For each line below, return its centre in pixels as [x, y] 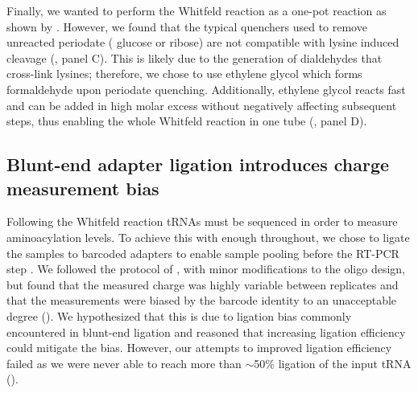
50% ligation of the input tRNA [333, 363]
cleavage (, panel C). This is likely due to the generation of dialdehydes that [195, 57]
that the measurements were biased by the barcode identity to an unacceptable [202, 300]
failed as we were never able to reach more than [124, 363]
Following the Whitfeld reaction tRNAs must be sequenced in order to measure [202, 221]
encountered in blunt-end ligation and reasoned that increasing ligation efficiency [206, 332]
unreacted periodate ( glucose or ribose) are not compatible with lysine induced [203, 42]
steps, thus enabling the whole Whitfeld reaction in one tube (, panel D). [187, 121]
